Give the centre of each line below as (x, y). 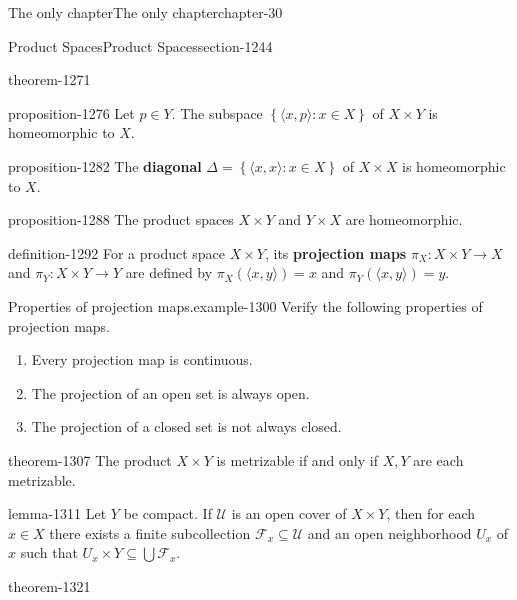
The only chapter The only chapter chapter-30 (145, 12)
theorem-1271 (49, 79)
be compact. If (167, 513)
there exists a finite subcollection (150, 532)
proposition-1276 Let (71, 112)
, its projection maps (335, 252)
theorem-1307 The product (90, 459)
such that (49, 552)
